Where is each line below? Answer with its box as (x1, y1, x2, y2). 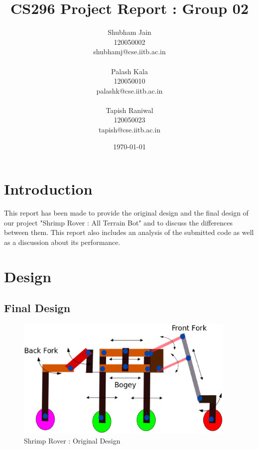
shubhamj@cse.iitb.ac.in (93, 46, 166, 57)
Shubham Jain (108, 27, 151, 37)
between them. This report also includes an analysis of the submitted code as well (4, 227, 254, 237)
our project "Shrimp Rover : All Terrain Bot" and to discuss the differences (4, 217, 233, 227)
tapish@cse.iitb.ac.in (99, 124, 160, 135)
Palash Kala (111, 66, 148, 76)
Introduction (4, 179, 93, 199)
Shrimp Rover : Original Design (24, 436, 121, 446)
